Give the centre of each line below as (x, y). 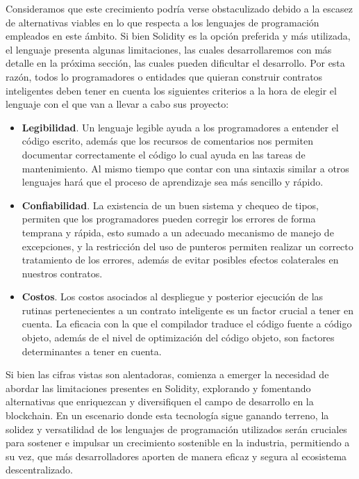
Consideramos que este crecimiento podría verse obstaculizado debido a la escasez (179, 8)
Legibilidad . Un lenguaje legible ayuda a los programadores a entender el (180, 127)
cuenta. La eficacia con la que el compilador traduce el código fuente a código (187, 324)
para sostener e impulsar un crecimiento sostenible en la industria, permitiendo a (178, 443)
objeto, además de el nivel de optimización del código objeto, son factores (178, 338)
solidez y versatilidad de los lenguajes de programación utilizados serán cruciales (176, 429)
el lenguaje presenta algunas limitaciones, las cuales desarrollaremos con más (169, 49)
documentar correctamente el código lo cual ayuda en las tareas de (164, 154)
